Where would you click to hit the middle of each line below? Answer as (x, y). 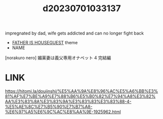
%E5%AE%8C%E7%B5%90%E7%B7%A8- (49, 107)
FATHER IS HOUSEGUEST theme (45, 43)
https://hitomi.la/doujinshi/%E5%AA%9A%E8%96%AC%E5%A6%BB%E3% (81, 91)
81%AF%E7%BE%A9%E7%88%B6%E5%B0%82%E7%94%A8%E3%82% (80, 96)
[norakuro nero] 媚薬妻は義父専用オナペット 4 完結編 (58, 58)
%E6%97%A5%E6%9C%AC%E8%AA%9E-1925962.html (63, 112)
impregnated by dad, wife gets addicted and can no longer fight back (74, 33)
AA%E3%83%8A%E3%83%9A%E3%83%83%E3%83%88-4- (68, 102)
